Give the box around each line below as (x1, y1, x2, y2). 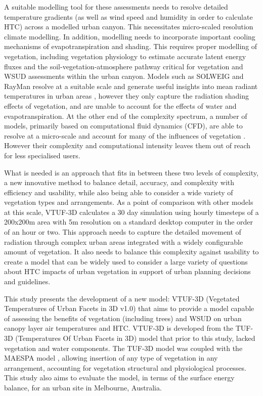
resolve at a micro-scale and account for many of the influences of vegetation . (4, 130, 246, 141)
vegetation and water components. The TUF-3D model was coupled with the (4, 342, 243, 353)
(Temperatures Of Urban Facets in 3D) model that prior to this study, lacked (15, 333, 255, 343)
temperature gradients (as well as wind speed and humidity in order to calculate (4, 11, 253, 22)
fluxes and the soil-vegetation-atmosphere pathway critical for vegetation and (4, 61, 243, 71)
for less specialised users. (4, 150, 80, 160)
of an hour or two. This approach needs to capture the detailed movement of (4, 227, 241, 237)
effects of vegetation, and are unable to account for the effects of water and (4, 100, 237, 111)
